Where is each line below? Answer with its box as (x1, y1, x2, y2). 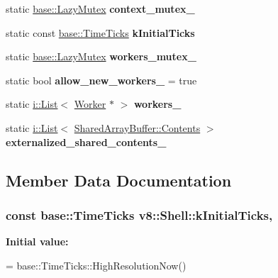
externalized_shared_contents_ (6, 134, 167, 149)
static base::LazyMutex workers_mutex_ (6, 49, 196, 64)
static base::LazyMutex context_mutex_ (6, 1, 195, 16)
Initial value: (6, 234, 69, 249)
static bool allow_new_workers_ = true (6, 72, 197, 87)
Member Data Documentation (6, 169, 232, 191)
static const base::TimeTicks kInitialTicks (6, 25, 195, 40)
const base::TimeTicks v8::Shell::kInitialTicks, (6, 206, 273, 223)
